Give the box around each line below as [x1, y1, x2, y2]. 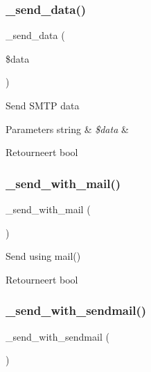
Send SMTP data [6, 98, 80, 112]
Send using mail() [6, 249, 81, 263]
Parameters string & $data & [6, 121, 129, 136]
